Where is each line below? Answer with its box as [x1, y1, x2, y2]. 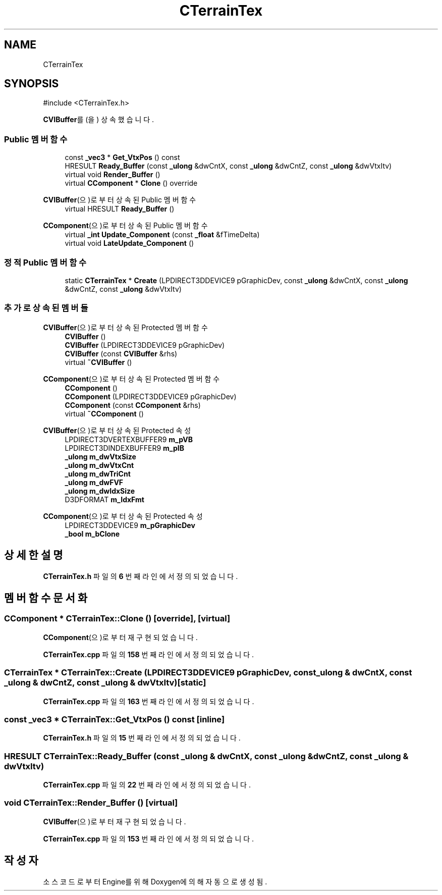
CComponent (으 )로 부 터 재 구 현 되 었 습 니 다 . [43, 633, 198, 642]
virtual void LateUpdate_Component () [65, 239, 194, 248]
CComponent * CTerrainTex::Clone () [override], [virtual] [4, 613, 231, 624]
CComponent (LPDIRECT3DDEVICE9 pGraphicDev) [65, 392, 237, 401]
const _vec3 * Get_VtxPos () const [65, 153, 180, 162]
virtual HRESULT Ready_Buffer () [65, 204, 175, 214]
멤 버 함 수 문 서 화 [4, 591, 88, 604]
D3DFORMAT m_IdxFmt [65, 495, 144, 504]
